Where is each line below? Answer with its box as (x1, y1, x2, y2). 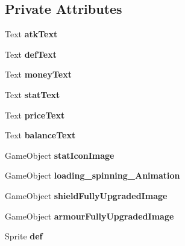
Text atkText (5, 28, 58, 40)
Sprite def (5, 230, 43, 242)
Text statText (5, 88, 60, 100)
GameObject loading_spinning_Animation (5, 169, 180, 182)
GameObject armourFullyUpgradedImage (5, 209, 174, 222)
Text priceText (5, 108, 65, 121)
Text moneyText (5, 68, 72, 81)
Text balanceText (5, 129, 76, 141)
